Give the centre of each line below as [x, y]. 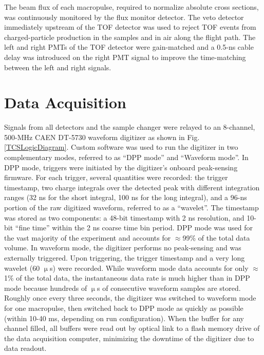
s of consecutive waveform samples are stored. [169, 288]
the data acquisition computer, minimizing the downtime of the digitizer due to [129, 338]
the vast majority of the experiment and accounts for [88, 237]
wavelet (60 [22, 268]
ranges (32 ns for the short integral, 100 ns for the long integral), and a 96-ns [126, 197]
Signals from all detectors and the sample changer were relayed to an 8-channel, [130, 127]
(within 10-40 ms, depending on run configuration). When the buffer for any [124, 318]
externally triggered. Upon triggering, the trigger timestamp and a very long [125, 258]
